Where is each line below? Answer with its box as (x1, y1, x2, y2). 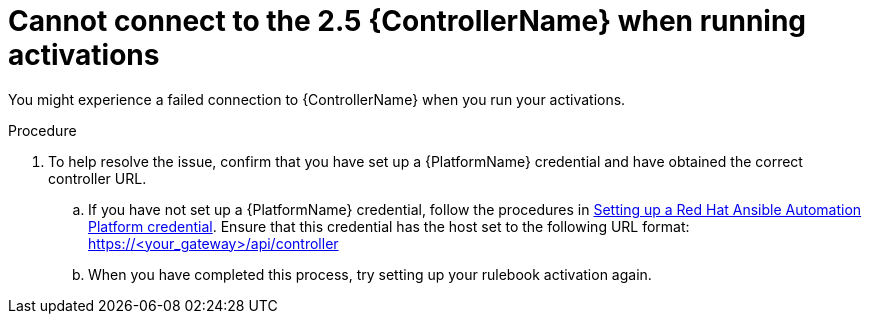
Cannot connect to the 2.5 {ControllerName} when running (8, 4, 807, 38)
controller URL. (48, 169, 147, 187)
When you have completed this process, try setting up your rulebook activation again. (88, 265, 652, 283)
